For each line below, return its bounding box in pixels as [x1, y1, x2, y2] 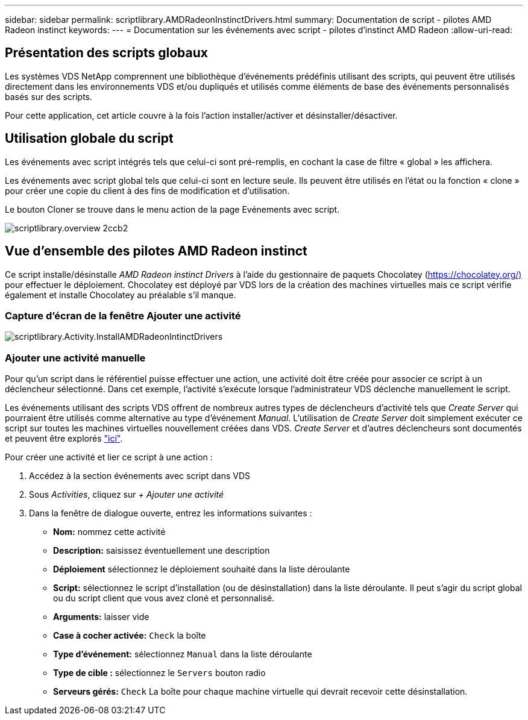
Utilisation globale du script [5, 131, 174, 146]
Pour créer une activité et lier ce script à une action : [5, 452, 213, 463]
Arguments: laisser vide [53, 612, 149, 622]
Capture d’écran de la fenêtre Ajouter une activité [5, 309, 241, 322]
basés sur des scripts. [5, 91, 93, 102]
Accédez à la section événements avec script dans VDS [29, 471, 251, 481]
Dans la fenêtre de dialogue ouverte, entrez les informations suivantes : [29, 508, 312, 519]
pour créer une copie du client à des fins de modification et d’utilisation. [5, 185, 290, 196]
